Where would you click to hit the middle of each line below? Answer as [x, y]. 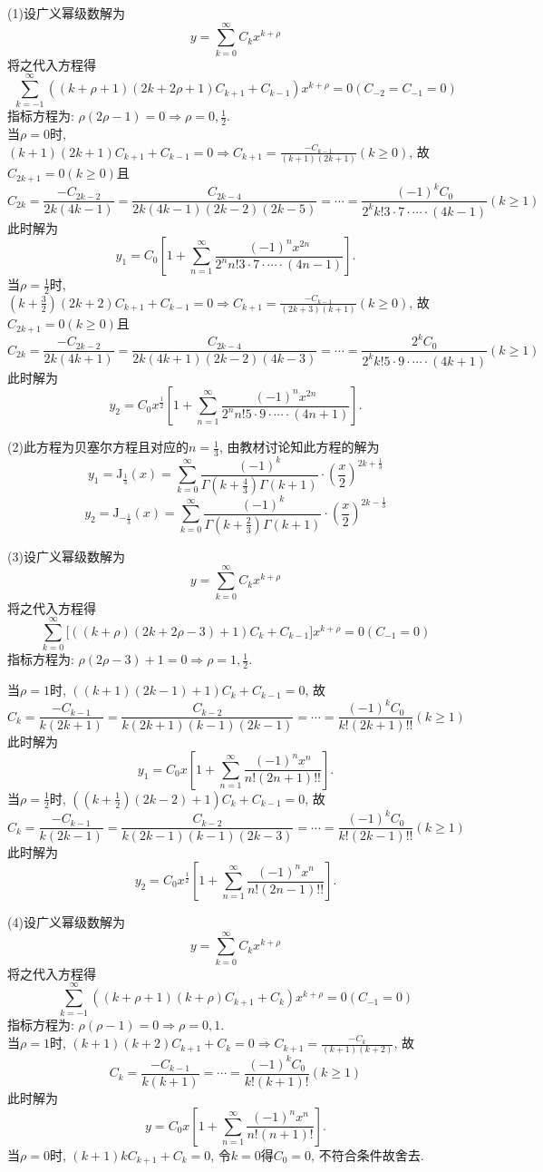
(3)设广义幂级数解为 [66, 556]
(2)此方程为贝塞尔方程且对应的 [98, 447]
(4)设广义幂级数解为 [66, 922]
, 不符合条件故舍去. [368, 1154]
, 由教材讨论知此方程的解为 [299, 447]
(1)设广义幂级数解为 [66, 13]
